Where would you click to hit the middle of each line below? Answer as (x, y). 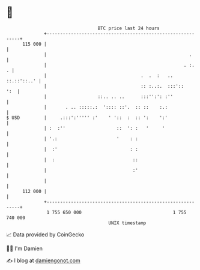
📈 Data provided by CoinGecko (45, 235)
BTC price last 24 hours (129, 28)
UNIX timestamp (127, 223)
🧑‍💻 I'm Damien (25, 248)
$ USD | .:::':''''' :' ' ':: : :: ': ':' (87, 118)
